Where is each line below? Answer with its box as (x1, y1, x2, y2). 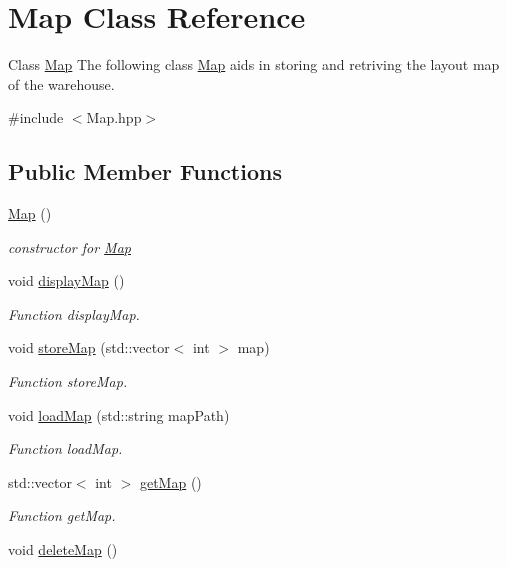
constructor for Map (8, 236, 131, 257)
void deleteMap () (8, 539, 118, 560)
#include (8, 107, 64, 128)
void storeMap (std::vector (8, 337, 170, 358)
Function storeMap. (8, 371, 128, 392)
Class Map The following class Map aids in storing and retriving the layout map (8, 54, 500, 75)
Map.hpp (86, 107, 142, 128)
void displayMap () (8, 270, 125, 291)
